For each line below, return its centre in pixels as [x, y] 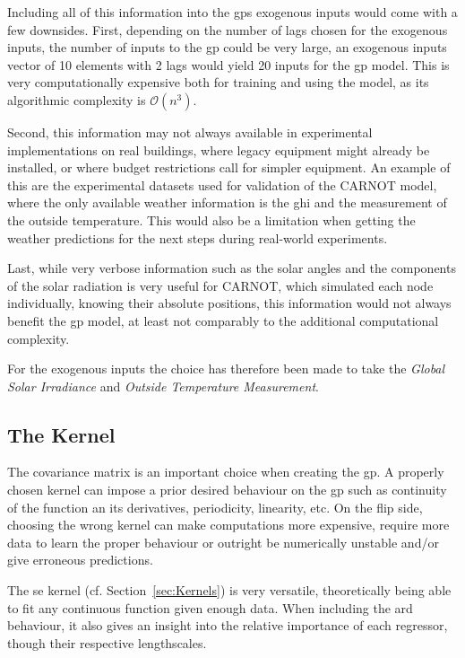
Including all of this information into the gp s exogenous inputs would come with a [232, 12]
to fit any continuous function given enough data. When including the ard [210, 607]
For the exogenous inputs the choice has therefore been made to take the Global [226, 368]
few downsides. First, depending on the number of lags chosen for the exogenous [228, 29]
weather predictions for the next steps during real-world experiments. [198, 237]
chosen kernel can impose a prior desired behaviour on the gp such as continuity [227, 490]
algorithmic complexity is [77, 99]
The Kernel [61, 434]
